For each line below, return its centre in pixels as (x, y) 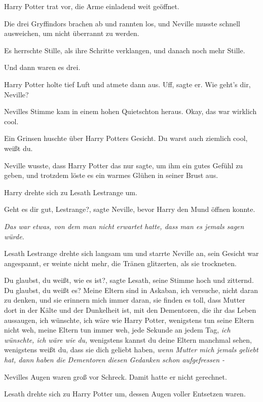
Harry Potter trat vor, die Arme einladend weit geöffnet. (92, 6)
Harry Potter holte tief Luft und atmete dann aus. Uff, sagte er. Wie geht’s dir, (127, 84)
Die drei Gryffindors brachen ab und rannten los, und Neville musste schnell (122, 23)
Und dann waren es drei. (42, 67)
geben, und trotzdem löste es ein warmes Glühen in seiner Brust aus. (111, 175)
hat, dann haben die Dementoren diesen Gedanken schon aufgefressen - (115, 360)
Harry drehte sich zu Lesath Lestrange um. (71, 192)
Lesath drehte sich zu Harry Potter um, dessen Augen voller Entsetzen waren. (125, 394)
